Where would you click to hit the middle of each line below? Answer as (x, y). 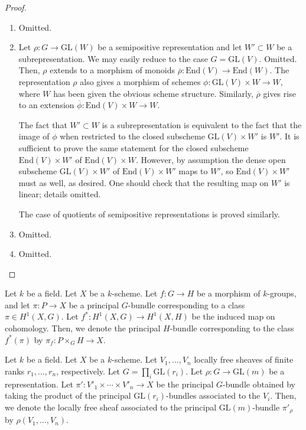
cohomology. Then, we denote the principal (83, 328)
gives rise (279, 93)
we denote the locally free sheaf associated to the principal (111, 407)
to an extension (46, 105)
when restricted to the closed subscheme (132, 136)
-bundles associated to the (213, 395)
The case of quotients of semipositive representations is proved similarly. (149, 214)
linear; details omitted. (60, 194)
